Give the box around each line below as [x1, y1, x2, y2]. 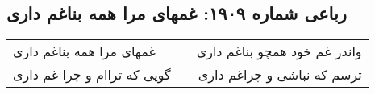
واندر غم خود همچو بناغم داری [196, 42, 362, 61]
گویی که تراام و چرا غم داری [13, 65, 171, 84]
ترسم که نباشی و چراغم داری [198, 65, 362, 84]
